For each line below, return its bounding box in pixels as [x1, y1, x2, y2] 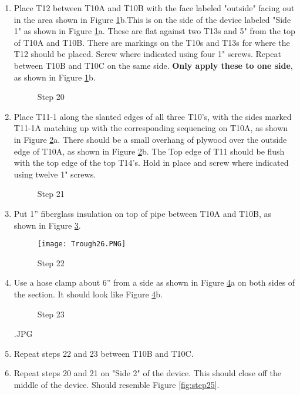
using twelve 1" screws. [14, 168, 96, 180]
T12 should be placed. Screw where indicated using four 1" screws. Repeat [14, 48, 281, 60]
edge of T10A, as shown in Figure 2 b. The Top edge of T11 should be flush [14, 145, 285, 157]
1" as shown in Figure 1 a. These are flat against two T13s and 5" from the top [14, 25, 295, 37]
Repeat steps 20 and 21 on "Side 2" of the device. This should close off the [14, 367, 281, 379]
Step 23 [37, 307, 65, 320]
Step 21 [37, 188, 65, 200]
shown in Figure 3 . [14, 219, 81, 231]
